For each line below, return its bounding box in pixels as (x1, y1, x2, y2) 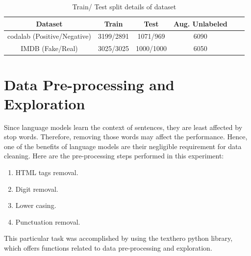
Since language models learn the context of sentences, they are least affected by (4, 122, 243, 132)
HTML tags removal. (15, 167, 78, 178)
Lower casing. (15, 200, 56, 210)
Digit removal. (15, 183, 58, 194)
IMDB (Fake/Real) (21, 43, 78, 53)
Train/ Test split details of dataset (72, 1, 176, 11)
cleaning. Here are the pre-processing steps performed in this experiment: (4, 151, 224, 161)
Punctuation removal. (15, 216, 80, 227)
